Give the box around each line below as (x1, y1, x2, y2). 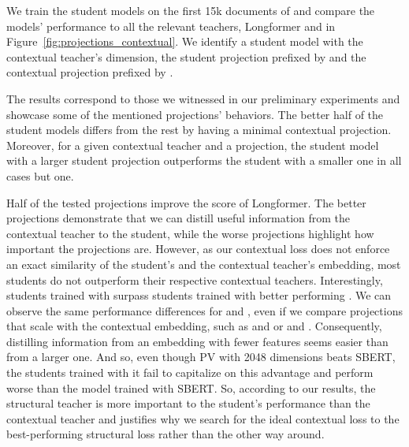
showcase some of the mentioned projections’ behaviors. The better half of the (6, 106, 384, 122)
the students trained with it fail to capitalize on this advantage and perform (6, 364, 374, 381)
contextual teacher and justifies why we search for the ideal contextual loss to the (6, 410, 400, 427)
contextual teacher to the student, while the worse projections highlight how (6, 225, 374, 241)
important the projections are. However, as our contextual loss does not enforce (6, 240, 390, 257)
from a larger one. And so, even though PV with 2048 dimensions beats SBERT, (6, 348, 396, 365)
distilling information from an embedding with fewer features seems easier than (6, 333, 389, 349)
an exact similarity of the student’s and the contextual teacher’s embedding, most (6, 255, 401, 272)
